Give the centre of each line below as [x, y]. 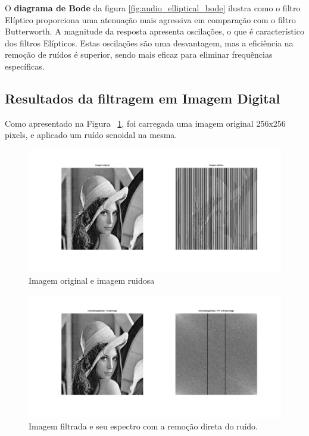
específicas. [25, 66]
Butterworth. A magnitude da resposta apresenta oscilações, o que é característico [154, 31]
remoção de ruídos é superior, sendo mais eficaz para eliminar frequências [139, 54]
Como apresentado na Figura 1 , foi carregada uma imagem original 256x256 [145, 123]
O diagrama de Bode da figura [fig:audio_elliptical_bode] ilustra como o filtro [153, 8]
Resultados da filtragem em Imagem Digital [143, 98]
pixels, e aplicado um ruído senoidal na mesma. [91, 135]
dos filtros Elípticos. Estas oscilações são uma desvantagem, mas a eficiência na [149, 43]
